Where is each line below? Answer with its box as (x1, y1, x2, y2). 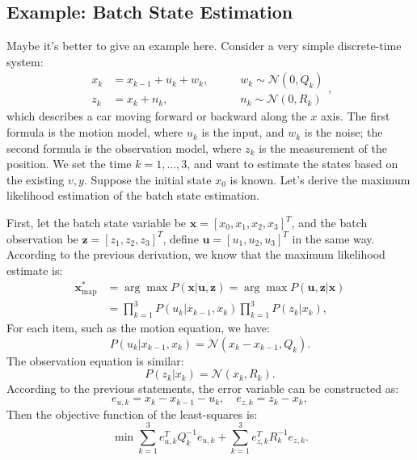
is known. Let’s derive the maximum (230, 171, 411, 188)
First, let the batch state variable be (6, 214, 187, 231)
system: (6, 53, 44, 70)
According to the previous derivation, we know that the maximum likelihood (6, 246, 385, 263)
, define (162, 230, 199, 247)
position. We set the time (6, 155, 132, 172)
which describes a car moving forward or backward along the (6, 108, 307, 124)
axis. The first (321, 108, 390, 124)
